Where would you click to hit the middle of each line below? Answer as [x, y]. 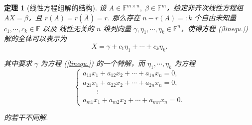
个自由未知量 [215, 17]
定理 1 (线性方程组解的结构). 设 [55, 7]
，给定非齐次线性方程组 [205, 7]
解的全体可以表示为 [35, 38]
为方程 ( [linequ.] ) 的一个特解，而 [93, 63]
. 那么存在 [124, 17]
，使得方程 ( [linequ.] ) [214, 28]
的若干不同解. [26, 117]
